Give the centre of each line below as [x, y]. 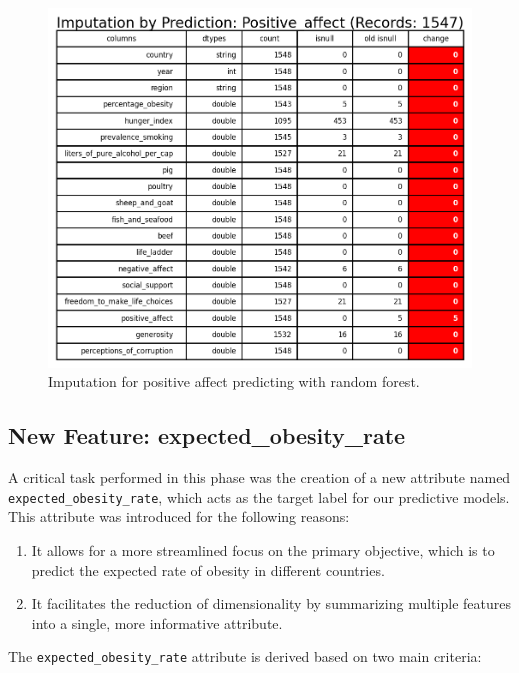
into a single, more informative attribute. [157, 622]
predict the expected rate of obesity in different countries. [208, 569]
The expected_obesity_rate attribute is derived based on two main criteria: [245, 656]
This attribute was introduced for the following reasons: [179, 516]
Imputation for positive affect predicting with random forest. [234, 381]
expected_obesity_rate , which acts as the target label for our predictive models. [259, 496]
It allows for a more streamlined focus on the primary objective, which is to [263, 549]
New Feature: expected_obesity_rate [207, 435]
